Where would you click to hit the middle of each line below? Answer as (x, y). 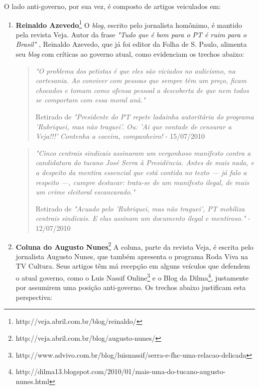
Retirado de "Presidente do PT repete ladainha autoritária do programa (145, 116)
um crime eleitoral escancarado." (85, 192)
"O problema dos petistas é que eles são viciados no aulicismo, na (135, 70)
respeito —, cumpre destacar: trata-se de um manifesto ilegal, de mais (142, 182)
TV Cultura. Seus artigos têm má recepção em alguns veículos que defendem (133, 266)
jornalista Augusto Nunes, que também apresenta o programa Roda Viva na (132, 256)
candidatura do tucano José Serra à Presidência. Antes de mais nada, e (145, 162)
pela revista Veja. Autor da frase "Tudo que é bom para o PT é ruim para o (131, 34)
